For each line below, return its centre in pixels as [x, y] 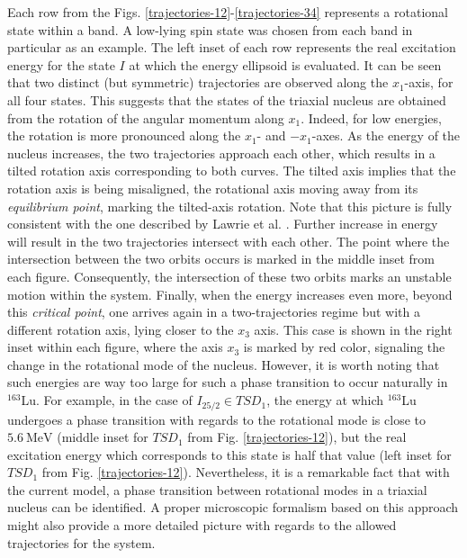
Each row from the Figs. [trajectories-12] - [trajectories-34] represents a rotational [228, 12]
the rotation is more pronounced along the [124, 135]
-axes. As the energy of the [386, 135]
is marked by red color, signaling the [344, 347]
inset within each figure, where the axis [115, 347]
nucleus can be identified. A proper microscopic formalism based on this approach [233, 507]
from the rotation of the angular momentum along [146, 117]
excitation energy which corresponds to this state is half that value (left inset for [229, 454]
